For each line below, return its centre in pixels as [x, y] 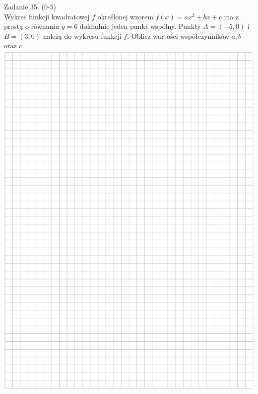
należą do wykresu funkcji [82, 36]
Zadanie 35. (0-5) [30, 6]
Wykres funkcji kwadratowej [47, 16]
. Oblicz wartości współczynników [178, 36]
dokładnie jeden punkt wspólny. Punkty [140, 26]
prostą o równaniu [32, 26]
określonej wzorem [125, 16]
